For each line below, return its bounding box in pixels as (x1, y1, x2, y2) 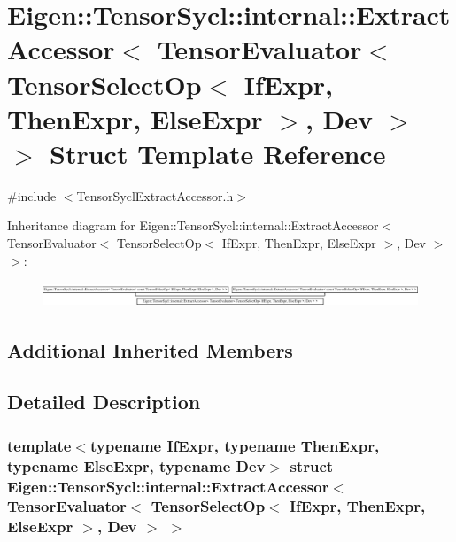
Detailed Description (7, 388, 201, 415)
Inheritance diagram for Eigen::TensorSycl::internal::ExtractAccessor (7, 216, 379, 235)
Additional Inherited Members (7, 336, 293, 363)
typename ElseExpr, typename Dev (7, 454, 266, 476)
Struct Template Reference (50, 135, 386, 171)
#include (7, 186, 57, 205)
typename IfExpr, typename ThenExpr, (89, 434, 380, 456)
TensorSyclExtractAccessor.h (76, 186, 234, 205)
